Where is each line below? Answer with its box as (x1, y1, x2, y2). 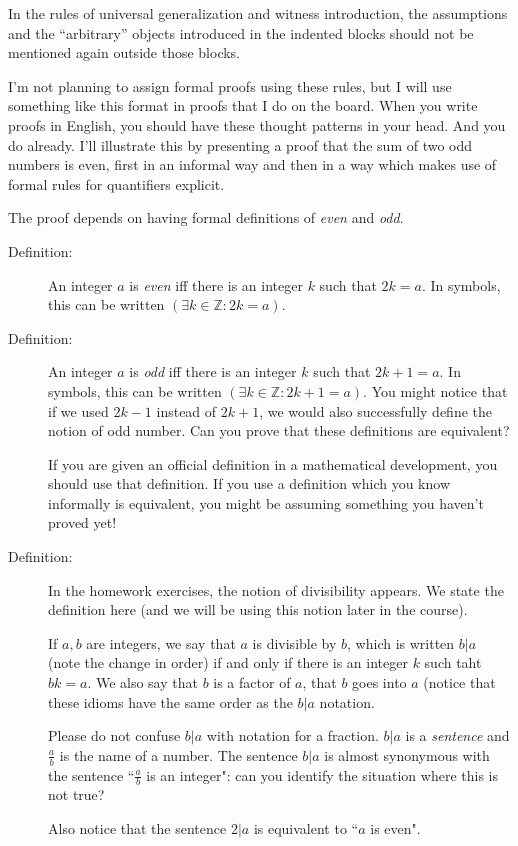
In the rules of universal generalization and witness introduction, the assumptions (8, 3, 508, 23)
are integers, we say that (86, 632, 236, 653)
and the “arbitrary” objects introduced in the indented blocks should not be (8, 22, 474, 43)
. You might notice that (363, 380, 508, 401)
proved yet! (48, 512, 117, 533)
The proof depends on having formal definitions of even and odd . (8, 207, 404, 228)
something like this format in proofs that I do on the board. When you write (8, 95, 478, 116)
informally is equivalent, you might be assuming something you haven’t (48, 492, 484, 513)
